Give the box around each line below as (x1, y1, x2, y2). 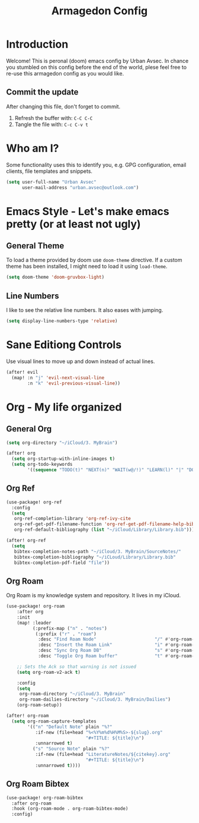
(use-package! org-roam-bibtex (6, 794, 84, 800)
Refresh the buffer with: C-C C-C (14, 114, 93, 121)
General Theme (6, 241, 65, 251)
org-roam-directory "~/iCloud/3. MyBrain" (19, 691, 126, 697)
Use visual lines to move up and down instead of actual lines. (6, 358, 155, 365)
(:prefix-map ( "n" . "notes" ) (32, 625, 108, 631)
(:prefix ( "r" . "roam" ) (35, 631, 97, 637)
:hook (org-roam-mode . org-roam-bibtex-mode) (11, 806, 129, 812)
